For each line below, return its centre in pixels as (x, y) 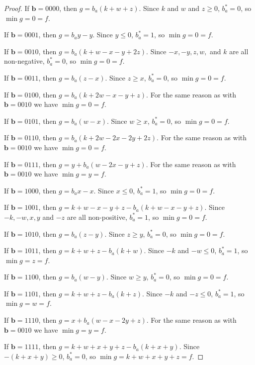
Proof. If (17, 8)
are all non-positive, (97, 217)
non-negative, (24, 61)
